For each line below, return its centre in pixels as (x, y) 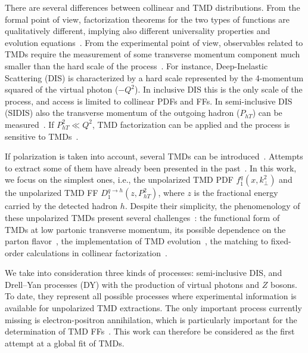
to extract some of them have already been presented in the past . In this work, (151, 168)
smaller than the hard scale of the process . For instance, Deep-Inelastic (136, 65)
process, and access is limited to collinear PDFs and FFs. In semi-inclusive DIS (149, 101)
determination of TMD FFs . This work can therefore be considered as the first (150, 331)
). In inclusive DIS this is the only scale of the (219, 89)
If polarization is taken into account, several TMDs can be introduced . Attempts (154, 156)
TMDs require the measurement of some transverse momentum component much (153, 54)
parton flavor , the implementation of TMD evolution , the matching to (137, 241)
